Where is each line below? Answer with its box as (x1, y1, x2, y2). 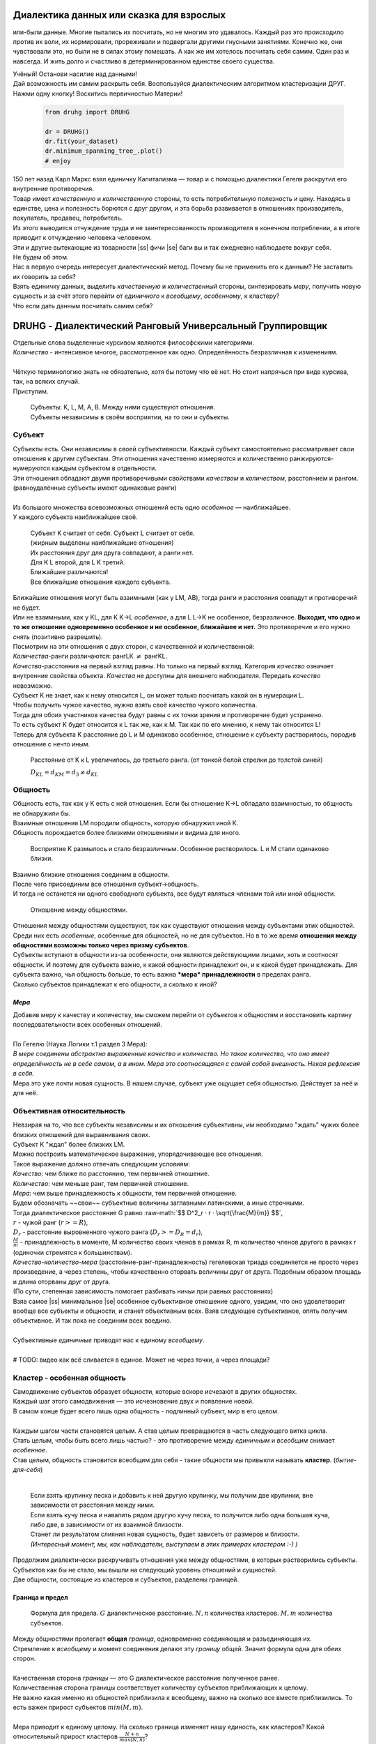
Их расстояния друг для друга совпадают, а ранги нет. (30, 548, 194, 557)
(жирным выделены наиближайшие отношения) (30, 539, 174, 547)
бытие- (335, 1455, 357, 1464)
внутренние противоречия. (13, 185, 94, 193)
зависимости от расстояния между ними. (30, 1501, 155, 1510)
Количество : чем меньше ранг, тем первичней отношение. (13, 1179, 189, 1187)
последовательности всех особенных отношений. (13, 1021, 163, 1029)
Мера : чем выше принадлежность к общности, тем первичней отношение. (13, 1189, 237, 1197)
